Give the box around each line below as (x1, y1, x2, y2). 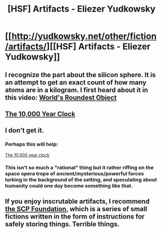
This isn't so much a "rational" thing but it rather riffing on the (5, 164, 154, 171)
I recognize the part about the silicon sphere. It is (5, 70, 156, 79)
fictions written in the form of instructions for (5, 212, 145, 220)
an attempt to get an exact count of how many (5, 78, 146, 86)
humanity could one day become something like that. (5, 182, 133, 189)
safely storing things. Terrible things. (5, 220, 120, 228)
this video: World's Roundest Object (5, 93, 117, 101)
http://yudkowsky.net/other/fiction (11, 31, 157, 42)
